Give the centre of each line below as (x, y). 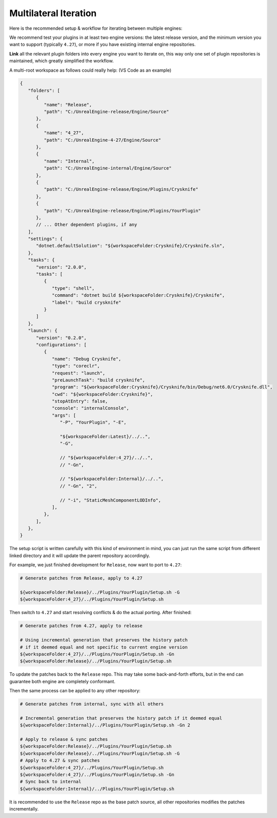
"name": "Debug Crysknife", (86, 359)
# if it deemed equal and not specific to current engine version (104, 647)
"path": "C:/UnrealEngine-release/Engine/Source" (106, 112)
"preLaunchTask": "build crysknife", (98, 380)
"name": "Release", (68, 104)
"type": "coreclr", (76, 366)
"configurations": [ (61, 345)
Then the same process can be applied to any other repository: (75, 691)
